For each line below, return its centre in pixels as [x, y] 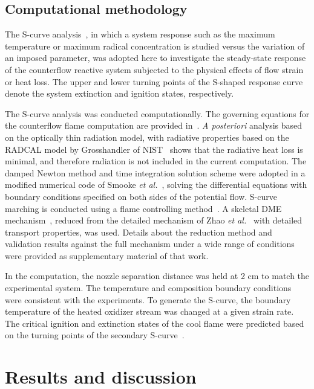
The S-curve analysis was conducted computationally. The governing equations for [157, 113]
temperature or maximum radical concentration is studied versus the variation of [155, 46]
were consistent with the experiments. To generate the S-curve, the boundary [148, 299]
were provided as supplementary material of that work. [107, 255]
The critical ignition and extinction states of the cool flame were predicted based [155, 323]
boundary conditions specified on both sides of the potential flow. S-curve [141, 196]
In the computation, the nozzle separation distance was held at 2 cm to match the [157, 276]
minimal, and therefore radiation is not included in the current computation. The [156, 161]
